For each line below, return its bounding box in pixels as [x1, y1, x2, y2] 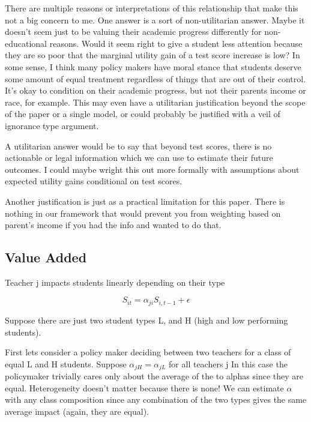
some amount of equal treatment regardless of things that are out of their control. [5, 72, 306, 85]
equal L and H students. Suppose [5, 357, 127, 370]
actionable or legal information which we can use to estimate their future [5, 151, 273, 164]
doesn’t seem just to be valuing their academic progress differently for [5, 25, 262, 38]
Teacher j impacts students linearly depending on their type [5, 276, 225, 288]
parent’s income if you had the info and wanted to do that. [5, 219, 222, 231]
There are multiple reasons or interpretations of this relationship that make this [5, 2, 298, 14]
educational [5, 37, 47, 49]
